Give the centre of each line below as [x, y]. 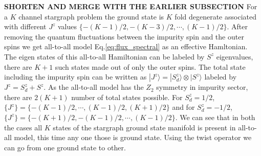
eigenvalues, [235, 56]
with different [25, 26]
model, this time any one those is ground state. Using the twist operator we [133, 137]
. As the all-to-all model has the [94, 87]
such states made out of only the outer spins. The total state [150, 66]
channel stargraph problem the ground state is [91, 16]
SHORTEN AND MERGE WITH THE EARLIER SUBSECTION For [131, 6]
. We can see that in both [215, 117]
